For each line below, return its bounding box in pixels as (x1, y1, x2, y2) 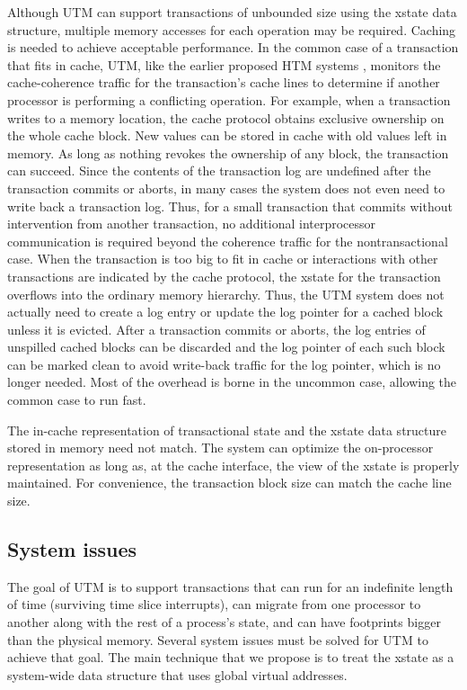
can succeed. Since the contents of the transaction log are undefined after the (7, 161, 431, 180)
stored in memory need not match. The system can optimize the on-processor (7, 438, 434, 457)
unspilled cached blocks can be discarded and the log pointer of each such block (7, 337, 445, 356)
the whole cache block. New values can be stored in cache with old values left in (7, 126, 447, 145)
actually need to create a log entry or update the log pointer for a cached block (7, 302, 444, 321)
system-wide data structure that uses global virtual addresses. (7, 665, 348, 684)
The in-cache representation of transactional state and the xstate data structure (7, 420, 447, 439)
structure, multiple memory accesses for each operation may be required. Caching (7, 20, 456, 39)
